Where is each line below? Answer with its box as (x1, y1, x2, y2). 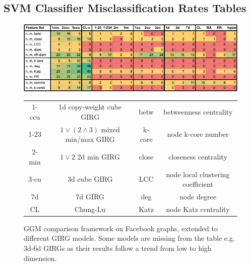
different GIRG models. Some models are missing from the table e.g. (24, 233, 235, 243)
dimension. (24, 252, 57, 263)
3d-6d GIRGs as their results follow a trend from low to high (24, 243, 212, 253)
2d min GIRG (77, 151, 120, 162)
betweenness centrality (163, 107, 233, 117)
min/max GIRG (65, 134, 115, 144)
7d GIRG (76, 191, 104, 201)
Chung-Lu (75, 203, 106, 214)
